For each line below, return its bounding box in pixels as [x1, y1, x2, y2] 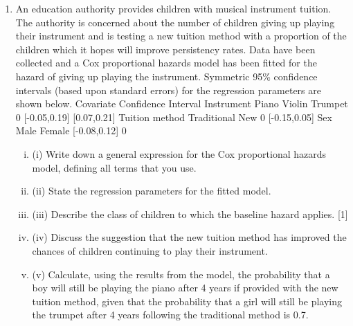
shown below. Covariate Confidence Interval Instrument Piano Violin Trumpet [15, 96, 348, 111]
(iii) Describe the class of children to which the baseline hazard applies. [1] [32, 206, 348, 221]
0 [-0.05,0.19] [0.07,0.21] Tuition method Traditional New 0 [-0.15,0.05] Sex [15, 109, 332, 124]
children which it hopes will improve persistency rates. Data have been [15, 42, 316, 56]
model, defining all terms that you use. [32, 160, 197, 174]
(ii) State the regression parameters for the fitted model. [32, 183, 271, 198]
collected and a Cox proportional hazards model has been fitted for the [15, 55, 317, 70]
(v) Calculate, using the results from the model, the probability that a [32, 266, 330, 281]
